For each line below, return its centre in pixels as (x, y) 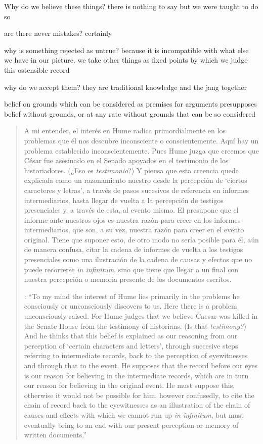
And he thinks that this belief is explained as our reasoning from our (131, 336)
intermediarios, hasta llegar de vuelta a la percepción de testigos (124, 200)
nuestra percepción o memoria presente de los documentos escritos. (128, 279)
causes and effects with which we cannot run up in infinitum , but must (134, 414)
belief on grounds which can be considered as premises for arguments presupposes (130, 104)
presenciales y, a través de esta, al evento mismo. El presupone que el (131, 210)
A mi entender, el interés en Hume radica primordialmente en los (125, 131)
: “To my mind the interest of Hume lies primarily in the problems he (132, 296)
